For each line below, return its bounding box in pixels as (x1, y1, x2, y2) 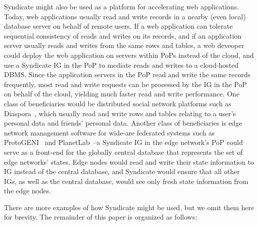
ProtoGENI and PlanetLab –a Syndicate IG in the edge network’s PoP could (4, 137, 243, 147)
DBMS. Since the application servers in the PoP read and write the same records (4, 69, 251, 80)
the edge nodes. (4, 185, 51, 196)
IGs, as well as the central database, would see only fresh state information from (4, 176, 249, 186)
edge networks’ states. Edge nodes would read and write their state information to (4, 156, 254, 167)
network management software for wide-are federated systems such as (4, 127, 215, 137)
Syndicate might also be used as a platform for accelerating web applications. (4, 1, 239, 11)
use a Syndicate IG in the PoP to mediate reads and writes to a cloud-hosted (4, 59, 239, 70)
